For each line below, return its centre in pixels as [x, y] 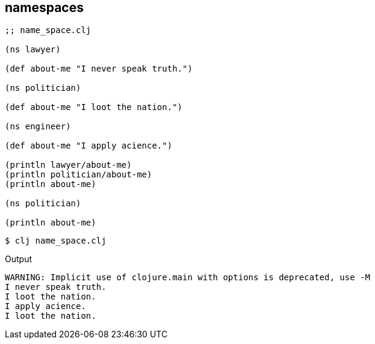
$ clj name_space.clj [56, 241]
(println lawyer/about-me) [68, 165]
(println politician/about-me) [79, 175]
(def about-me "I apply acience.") [89, 146]
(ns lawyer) [33, 50]
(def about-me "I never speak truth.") [99, 69]
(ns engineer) [38, 127]
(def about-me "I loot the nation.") [94, 107]
